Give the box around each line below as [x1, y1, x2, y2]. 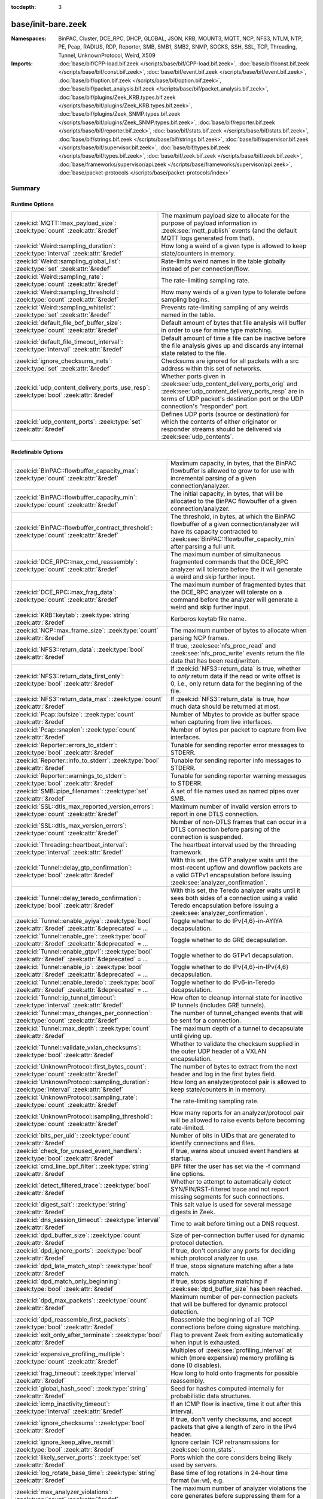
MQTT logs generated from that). [161, 234, 254, 242]
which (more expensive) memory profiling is [170, 1354, 294, 1362]
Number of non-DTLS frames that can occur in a [170, 818, 307, 826]
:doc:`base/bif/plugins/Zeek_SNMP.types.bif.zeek [58, 110, 181, 118]
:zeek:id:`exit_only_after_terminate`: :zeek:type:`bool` [14, 1331, 163, 1340]
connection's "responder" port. [161, 402, 249, 411]
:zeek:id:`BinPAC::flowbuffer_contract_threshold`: [14, 523, 153, 532]
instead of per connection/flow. [161, 264, 249, 273]
